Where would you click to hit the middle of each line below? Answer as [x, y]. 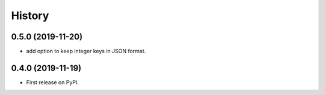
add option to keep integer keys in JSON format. [86, 51]
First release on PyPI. [53, 82]
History [30, 16]
